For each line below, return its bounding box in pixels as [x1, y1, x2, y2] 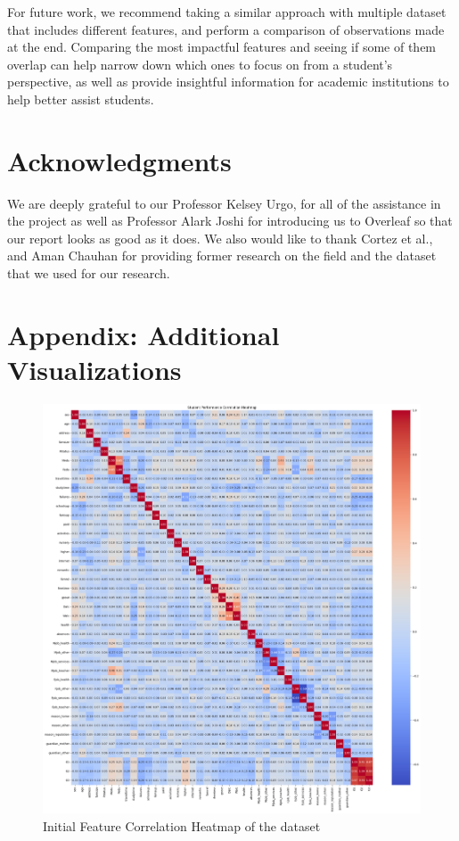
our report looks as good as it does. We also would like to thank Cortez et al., [7, 228, 433, 247]
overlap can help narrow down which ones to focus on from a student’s [7, 54, 393, 73]
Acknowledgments [7, 142, 232, 178]
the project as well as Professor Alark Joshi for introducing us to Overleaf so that [7, 211, 453, 230]
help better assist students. [7, 89, 154, 108]
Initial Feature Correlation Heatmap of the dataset [43, 817, 321, 835]
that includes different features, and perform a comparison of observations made [7, 20, 445, 38]
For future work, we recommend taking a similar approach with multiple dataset [7, 3, 447, 21]
